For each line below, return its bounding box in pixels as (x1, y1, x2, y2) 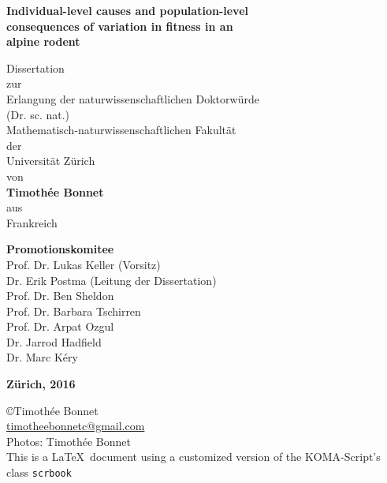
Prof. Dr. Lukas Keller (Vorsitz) (6, 256, 161, 272)
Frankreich (6, 214, 58, 230)
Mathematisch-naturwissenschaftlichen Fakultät (6, 122, 236, 138)
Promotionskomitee (6, 241, 114, 257)
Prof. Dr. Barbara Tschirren (6, 302, 141, 319)
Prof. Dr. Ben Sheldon (6, 287, 114, 304)
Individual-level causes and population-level (6, 2, 248, 18)
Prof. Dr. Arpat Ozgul (6, 318, 114, 335)
